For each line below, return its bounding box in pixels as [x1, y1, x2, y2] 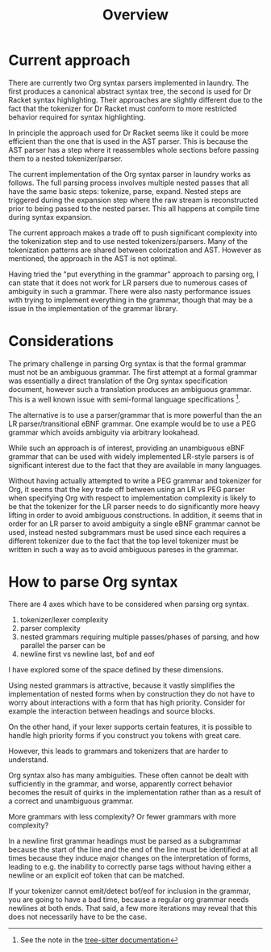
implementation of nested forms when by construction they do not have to [8, 689, 256, 699]
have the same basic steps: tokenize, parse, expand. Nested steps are [8, 186, 242, 196]
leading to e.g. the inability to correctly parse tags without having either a [8, 862, 252, 872]
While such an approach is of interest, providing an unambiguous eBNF [8, 443, 245, 453]
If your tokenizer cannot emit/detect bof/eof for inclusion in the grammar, [8, 887, 252, 896]
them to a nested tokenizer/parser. [8, 154, 123, 163]
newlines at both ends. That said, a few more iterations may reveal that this [8, 904, 257, 913]
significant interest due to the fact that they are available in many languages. [8, 460, 262, 470]
